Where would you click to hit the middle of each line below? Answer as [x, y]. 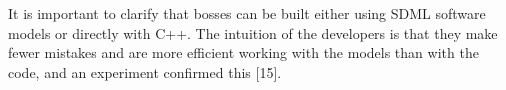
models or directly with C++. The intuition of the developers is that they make [253, 32]
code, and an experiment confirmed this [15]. [145, 71]
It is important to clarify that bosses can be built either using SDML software [247, 13]
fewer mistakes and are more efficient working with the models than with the [243, 52]
